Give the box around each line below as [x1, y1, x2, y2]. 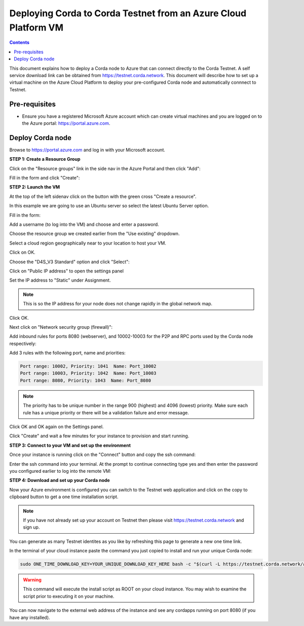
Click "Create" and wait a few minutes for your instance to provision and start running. [9, 433, 189, 439]
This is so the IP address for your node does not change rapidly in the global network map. [23, 301, 213, 307]
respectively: [9, 340, 36, 346]
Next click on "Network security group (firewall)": [9, 324, 113, 330]
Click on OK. [9, 249, 35, 256]
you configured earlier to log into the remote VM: [9, 468, 111, 474]
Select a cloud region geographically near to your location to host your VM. [9, 240, 167, 246]
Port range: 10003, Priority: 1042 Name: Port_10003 [20, 370, 157, 376]
